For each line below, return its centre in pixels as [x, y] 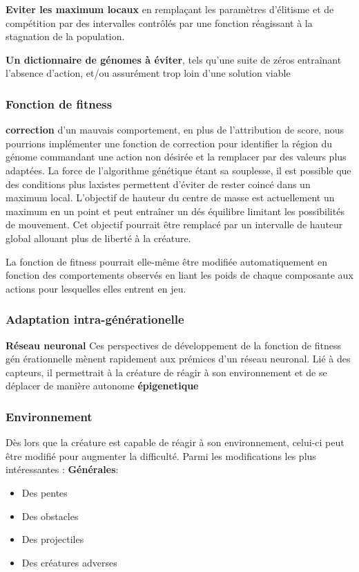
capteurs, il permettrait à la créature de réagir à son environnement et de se [166, 372]
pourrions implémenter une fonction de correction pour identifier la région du [169, 143]
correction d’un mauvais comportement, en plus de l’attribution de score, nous [175, 130]
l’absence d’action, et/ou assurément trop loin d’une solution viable [148, 73]
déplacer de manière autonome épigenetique [102, 386]
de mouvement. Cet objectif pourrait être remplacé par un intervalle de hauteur [174, 224]
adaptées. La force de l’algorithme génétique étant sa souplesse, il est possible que [178, 170]
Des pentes [45, 492]
